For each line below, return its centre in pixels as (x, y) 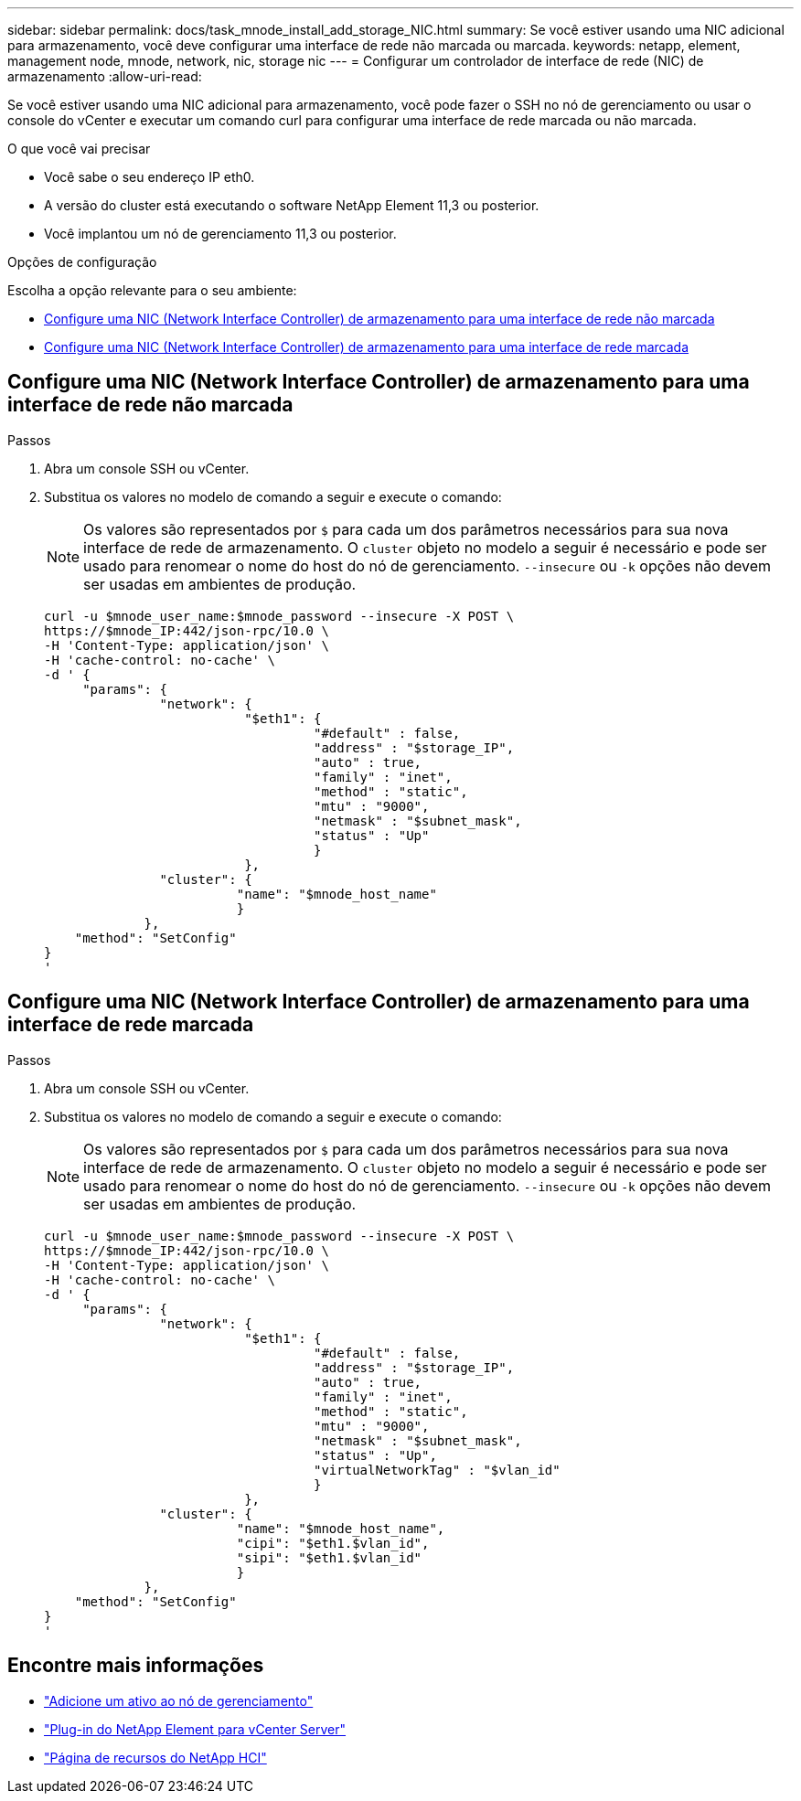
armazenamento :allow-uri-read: (105, 76)
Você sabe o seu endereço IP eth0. (150, 177)
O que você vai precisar (79, 149)
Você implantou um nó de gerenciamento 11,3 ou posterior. (220, 234)
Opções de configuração (82, 262)
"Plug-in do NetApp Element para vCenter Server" (195, 1729)
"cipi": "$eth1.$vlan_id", (333, 1543)
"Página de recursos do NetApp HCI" (155, 1757)
